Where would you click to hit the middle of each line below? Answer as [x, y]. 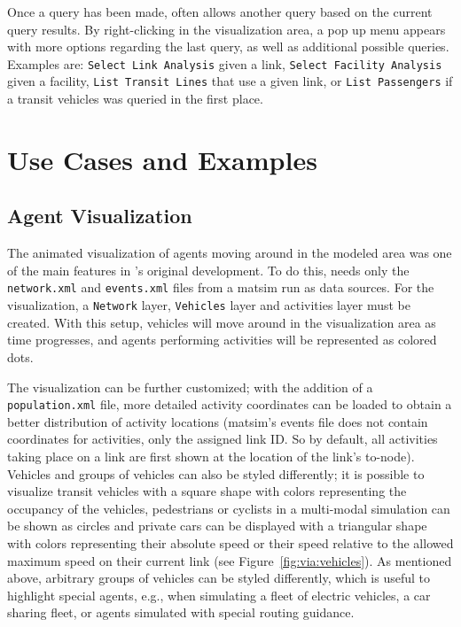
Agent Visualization [100, 216]
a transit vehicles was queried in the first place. [135, 99]
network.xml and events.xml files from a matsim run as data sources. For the [221, 287]
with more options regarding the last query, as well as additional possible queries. [228, 46]
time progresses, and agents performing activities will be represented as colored [222, 340]
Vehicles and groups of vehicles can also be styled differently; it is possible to [216, 473]
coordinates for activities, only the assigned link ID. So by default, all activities [223, 439]
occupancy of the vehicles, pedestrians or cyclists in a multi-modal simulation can [229, 508]
